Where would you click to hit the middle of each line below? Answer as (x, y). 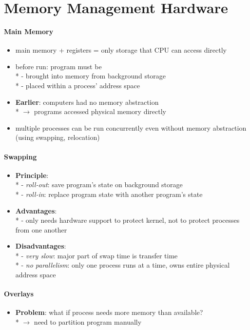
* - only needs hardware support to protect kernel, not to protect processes (127, 220)
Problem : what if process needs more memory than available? (109, 312)
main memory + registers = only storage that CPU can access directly (121, 50)
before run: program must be (58, 66)
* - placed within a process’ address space (77, 85)
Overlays (19, 294)
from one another (41, 229)
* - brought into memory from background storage (91, 76)
